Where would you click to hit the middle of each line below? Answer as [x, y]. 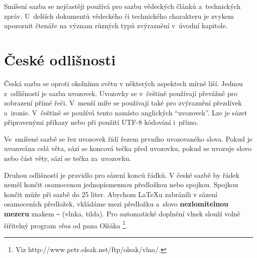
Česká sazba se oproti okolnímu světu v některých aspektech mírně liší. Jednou [124, 83]
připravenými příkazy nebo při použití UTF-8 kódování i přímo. [101, 122]
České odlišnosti [60, 59]
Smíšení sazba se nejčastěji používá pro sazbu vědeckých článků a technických [122, 6]
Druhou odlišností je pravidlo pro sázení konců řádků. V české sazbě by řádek [122, 175]
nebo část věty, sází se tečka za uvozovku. [68, 158]
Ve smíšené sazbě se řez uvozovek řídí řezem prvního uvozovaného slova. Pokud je [128, 138]
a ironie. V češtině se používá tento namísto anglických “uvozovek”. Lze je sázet [126, 112]
